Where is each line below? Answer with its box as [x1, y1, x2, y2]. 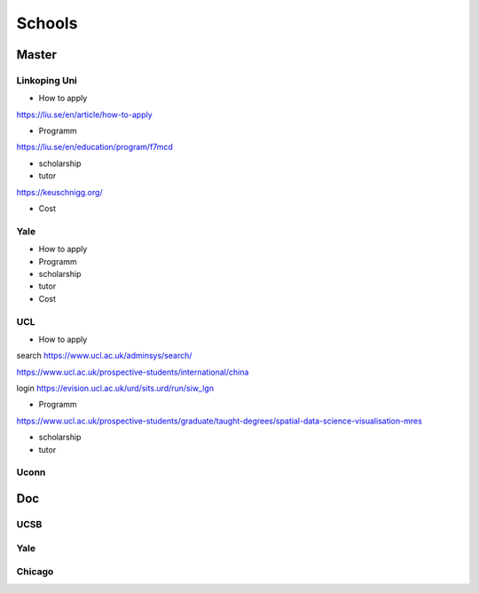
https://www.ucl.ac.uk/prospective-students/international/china [16, 367, 249, 377]
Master [16, 47, 58, 62]
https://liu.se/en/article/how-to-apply [16, 109, 153, 120]
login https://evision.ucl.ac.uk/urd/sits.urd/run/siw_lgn [16, 383, 215, 394]
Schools [16, 13, 78, 33]
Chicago [16, 565, 54, 578]
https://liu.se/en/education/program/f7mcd [16, 142, 173, 153]
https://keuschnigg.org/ [16, 186, 103, 197]
